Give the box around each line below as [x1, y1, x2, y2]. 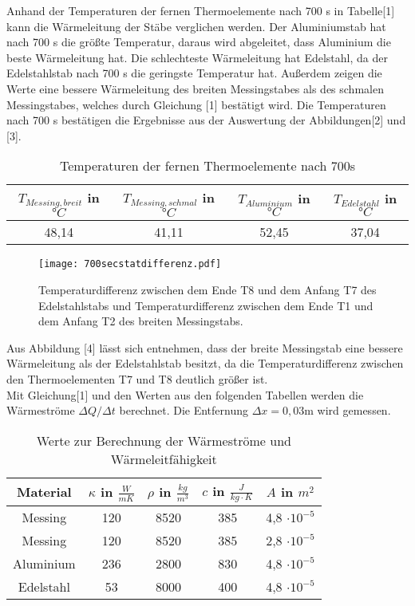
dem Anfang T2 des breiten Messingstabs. [38, 313, 243, 329]
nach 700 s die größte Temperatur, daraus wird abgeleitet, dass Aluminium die [6, 33, 391, 50]
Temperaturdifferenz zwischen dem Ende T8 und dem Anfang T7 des [38, 281, 377, 297]
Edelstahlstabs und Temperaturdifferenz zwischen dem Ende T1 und [38, 297, 373, 313]
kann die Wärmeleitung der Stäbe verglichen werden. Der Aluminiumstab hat [6, 18, 386, 34]
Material [16, 482, 72, 502]
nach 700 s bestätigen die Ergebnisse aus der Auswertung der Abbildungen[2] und [6, 112, 406, 128]
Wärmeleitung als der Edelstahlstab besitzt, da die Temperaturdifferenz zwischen [6, 355, 404, 372]
